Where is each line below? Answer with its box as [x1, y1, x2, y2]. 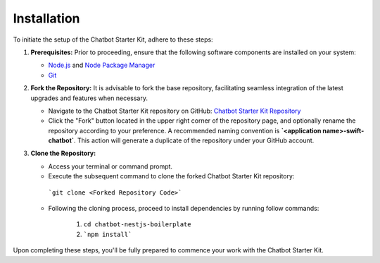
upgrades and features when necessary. [30, 94, 148, 102]
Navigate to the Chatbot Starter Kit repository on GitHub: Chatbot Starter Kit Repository [48, 106, 301, 115]
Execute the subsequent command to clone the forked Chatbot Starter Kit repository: [48, 172, 295, 181]
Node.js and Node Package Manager [48, 61, 156, 70]
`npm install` [83, 230, 132, 238]
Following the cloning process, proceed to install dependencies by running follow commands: [48, 204, 319, 213]
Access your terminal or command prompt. [48, 162, 172, 171]
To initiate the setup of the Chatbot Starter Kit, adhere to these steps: [13, 35, 214, 44]
